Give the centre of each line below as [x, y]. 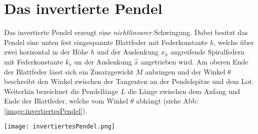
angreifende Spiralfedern [208, 52]
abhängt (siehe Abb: [167, 101]
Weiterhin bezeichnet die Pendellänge [61, 91]
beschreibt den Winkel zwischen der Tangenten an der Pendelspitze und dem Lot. [129, 81]
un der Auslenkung [103, 61]
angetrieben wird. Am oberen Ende [194, 61]
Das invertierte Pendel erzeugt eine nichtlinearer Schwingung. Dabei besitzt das [126, 32]
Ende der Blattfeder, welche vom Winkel [66, 101]
